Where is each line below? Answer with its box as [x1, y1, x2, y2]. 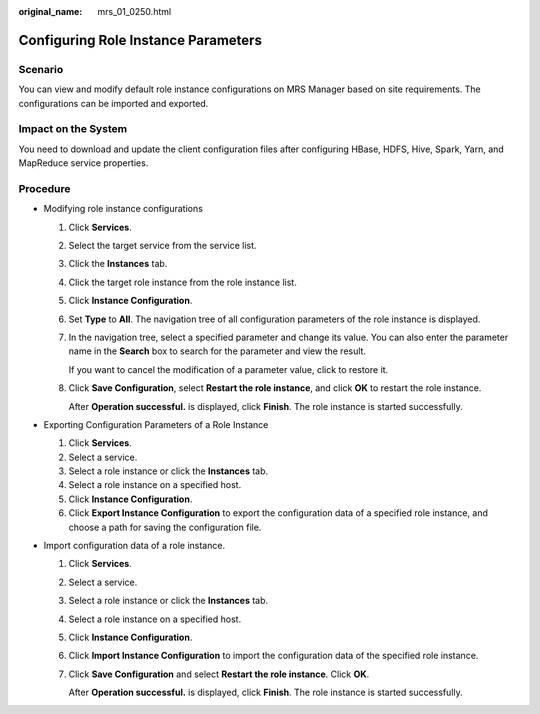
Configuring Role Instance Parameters [18, 31, 262, 49]
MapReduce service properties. [18, 157, 149, 169]
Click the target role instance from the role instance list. [68, 276, 297, 288]
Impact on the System [18, 122, 128, 136]
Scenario [18, 62, 64, 76]
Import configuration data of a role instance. [43, 540, 225, 552]
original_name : [18, 6, 83, 17]
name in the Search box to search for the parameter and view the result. [68, 345, 367, 357]
